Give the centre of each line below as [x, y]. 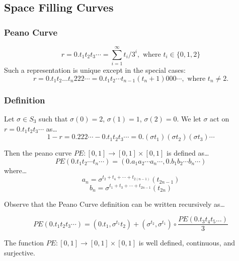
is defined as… [188, 153]
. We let [189, 118]
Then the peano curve [38, 153]
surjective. [20, 252]
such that [53, 118]
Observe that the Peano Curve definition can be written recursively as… [114, 204]
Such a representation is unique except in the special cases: [95, 70]
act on [220, 118]
